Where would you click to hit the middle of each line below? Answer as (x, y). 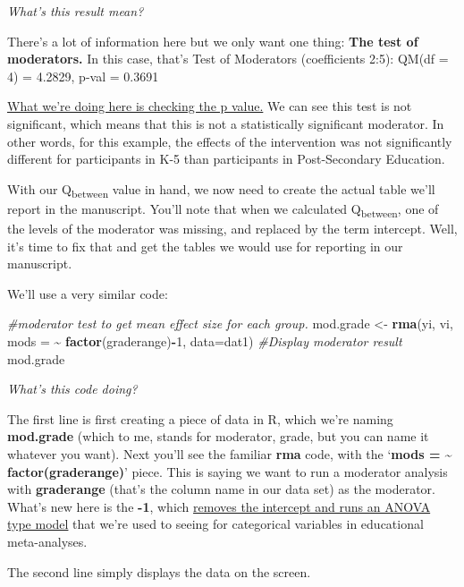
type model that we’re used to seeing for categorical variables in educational (215, 524)
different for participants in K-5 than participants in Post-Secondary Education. (226, 159)
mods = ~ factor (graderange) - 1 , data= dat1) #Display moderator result (205, 340)
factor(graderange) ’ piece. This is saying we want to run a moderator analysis (228, 471)
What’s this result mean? (76, 11)
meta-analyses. (47, 541)
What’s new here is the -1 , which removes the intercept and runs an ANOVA (219, 506)
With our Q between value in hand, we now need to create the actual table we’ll (221, 190)
